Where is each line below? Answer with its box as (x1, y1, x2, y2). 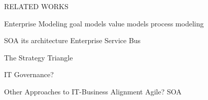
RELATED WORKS (4, 1, 68, 11)
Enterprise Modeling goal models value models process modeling (4, 18, 204, 28)
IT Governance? (4, 69, 54, 80)
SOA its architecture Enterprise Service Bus (4, 35, 141, 46)
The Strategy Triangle (4, 52, 73, 62)
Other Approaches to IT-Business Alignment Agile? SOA (4, 86, 182, 96)
